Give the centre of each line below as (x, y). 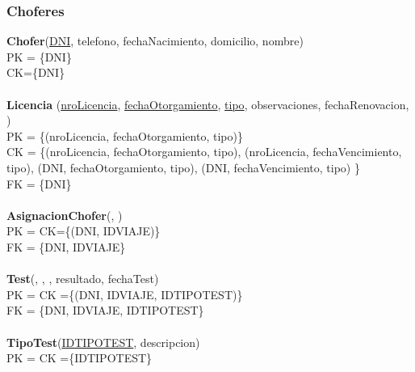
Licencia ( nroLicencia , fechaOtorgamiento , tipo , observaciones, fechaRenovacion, (208, 104)
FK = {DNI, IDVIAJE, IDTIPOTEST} (105, 310)
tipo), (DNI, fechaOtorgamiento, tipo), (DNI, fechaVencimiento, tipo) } (183, 167)
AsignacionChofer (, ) (65, 215)
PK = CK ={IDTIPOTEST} (80, 358)
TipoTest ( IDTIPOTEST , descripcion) (103, 342)
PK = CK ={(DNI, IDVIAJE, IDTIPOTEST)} (125, 294)
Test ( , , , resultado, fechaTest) (83, 279)
